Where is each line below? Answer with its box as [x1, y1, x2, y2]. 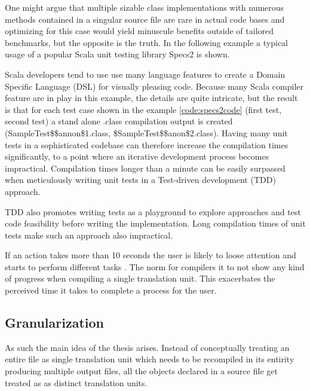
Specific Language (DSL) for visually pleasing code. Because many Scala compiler [5, 80, 304, 92]
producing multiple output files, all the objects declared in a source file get [5, 365, 278, 377]
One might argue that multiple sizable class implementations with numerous [5, 1, 284, 13]
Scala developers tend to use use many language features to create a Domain [5, 68, 286, 80]
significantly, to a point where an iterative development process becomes [5, 150, 269, 163]
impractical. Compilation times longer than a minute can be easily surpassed [5, 161, 286, 174]
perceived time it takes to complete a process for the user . [5, 284, 217, 297]
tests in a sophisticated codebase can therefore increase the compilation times [5, 138, 288, 151]
